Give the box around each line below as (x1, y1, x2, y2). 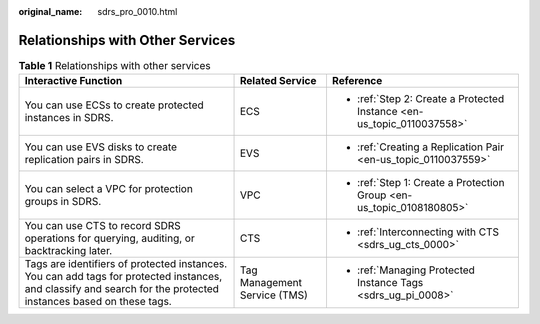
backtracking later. (24, 244, 113, 258)
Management (240, 276, 303, 290)
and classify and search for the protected (24, 282, 220, 296)
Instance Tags (356, 276, 424, 290)
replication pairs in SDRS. (24, 153, 144, 167)
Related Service (240, 74, 317, 88)
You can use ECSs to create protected (24, 98, 204, 112)
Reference (331, 74, 383, 88)
